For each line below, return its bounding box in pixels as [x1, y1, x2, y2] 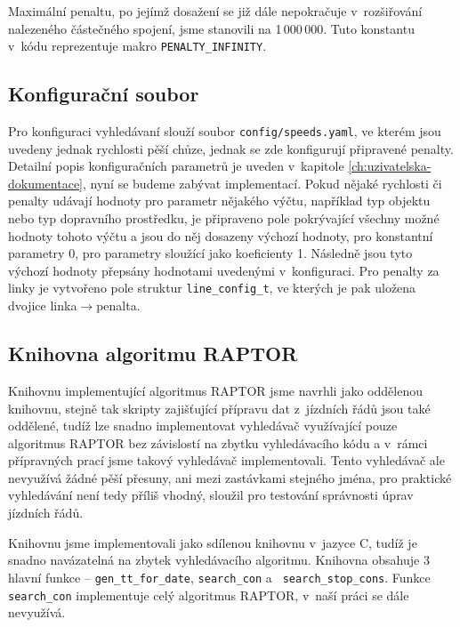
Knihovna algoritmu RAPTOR [8, 340, 298, 367]
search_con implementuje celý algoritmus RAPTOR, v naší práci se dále [8, 585, 409, 604]
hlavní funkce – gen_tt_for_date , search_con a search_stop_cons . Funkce [8, 567, 431, 586]
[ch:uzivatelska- [348, 157, 432, 175]
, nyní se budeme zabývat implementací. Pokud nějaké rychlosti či [83, 173, 442, 192]
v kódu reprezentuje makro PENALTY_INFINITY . [8, 36, 267, 55]
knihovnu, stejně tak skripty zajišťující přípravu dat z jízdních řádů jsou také [8, 398, 431, 417]
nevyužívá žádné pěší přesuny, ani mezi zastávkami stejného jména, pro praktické [8, 468, 452, 486]
